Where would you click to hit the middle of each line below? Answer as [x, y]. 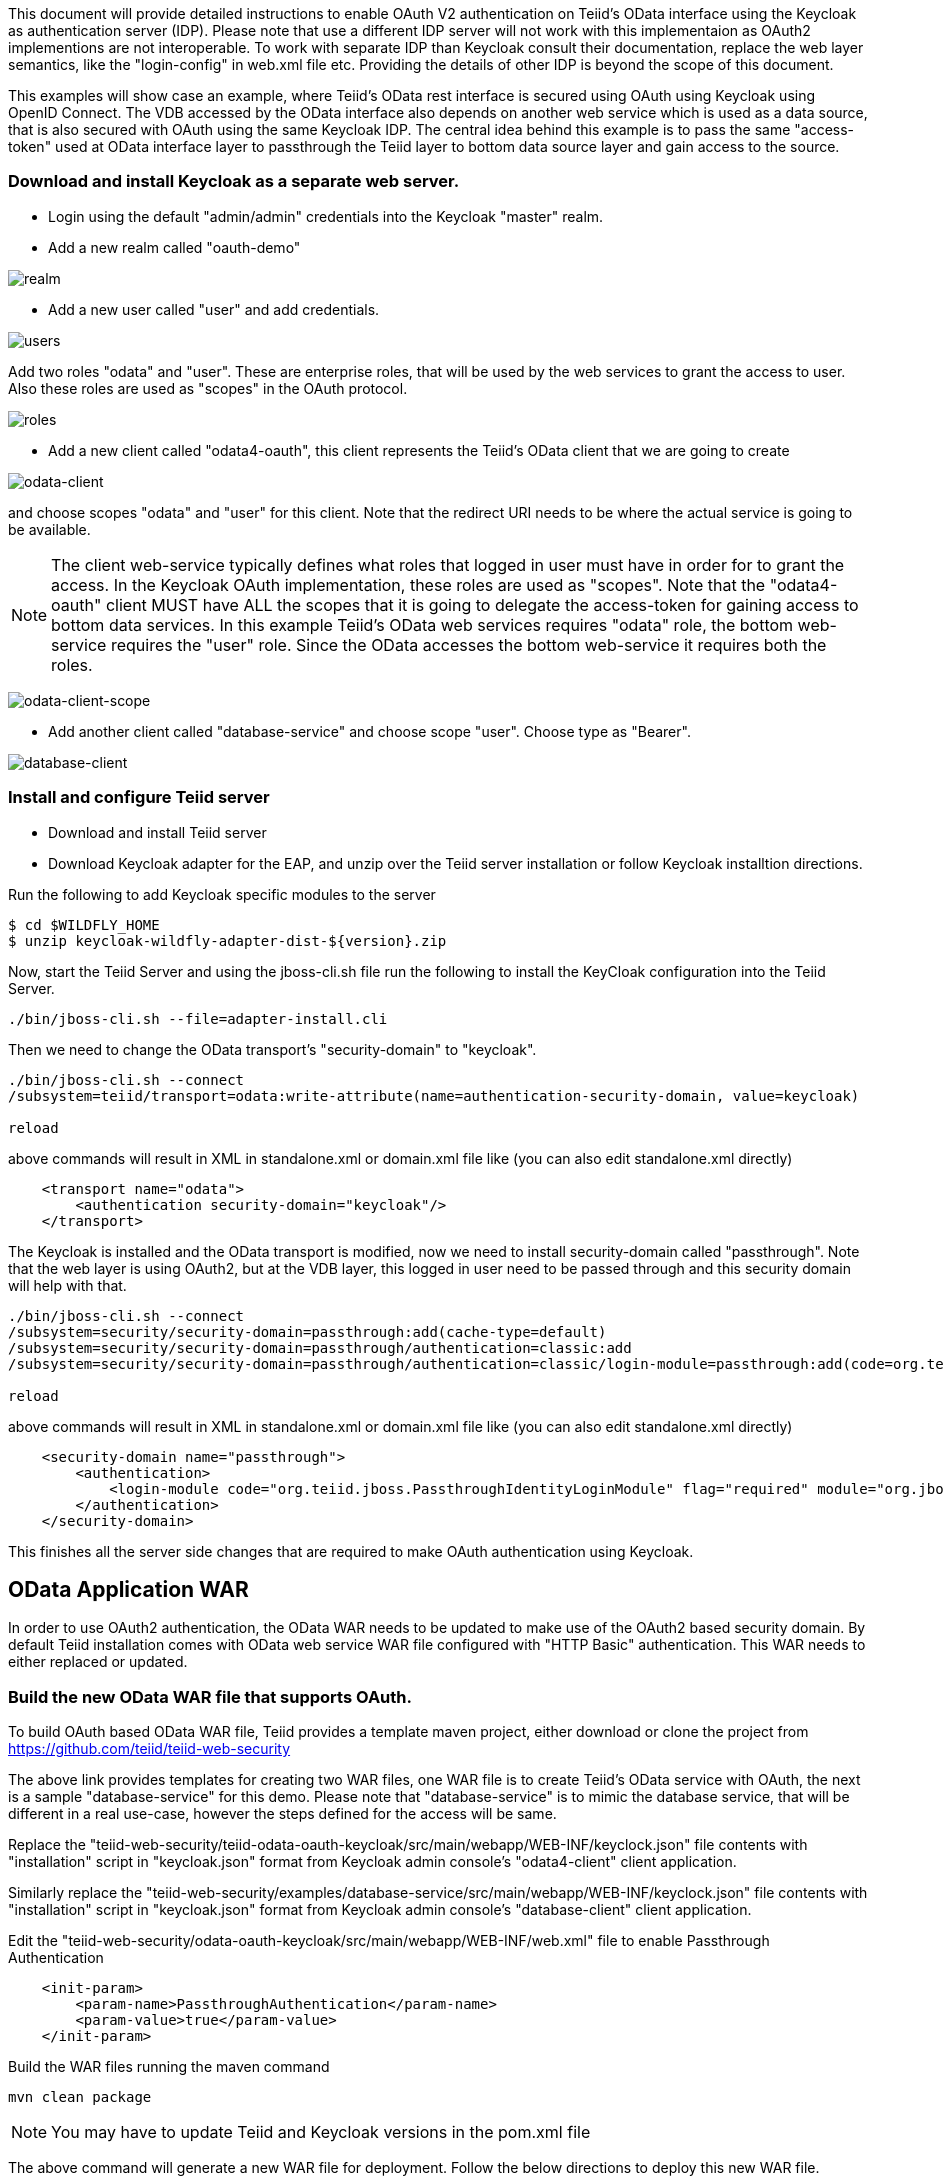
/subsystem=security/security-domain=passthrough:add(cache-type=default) [307, 1331]
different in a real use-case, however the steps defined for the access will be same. [282, 1814]
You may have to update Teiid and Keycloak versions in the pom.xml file [321, 2132]
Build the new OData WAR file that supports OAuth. [210, 1696]
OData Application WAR [128, 1589]
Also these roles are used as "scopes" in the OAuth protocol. [208, 388]
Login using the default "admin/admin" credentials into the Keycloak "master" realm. [326, 216]
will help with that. [67, 1285]
